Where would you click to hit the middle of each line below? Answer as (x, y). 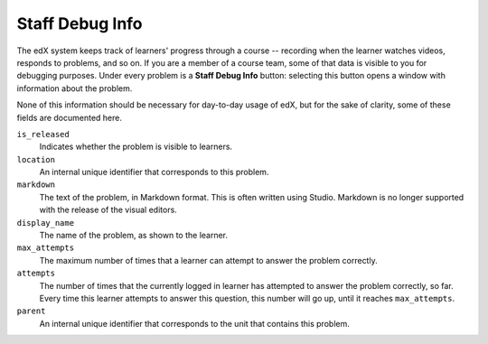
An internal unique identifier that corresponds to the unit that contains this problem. (194, 323)
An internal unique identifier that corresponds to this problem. (154, 172)
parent (31, 311)
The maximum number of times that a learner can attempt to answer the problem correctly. (209, 260)
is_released (43, 134)
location (36, 159)
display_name (46, 223)
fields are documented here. (69, 117)
